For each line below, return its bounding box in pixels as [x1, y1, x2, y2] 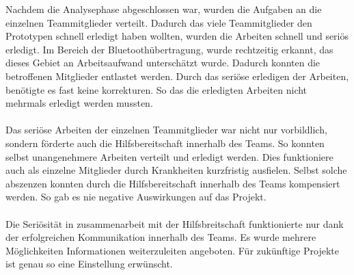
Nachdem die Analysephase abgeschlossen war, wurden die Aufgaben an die [5, 2, 322, 16]
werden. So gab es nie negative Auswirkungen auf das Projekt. [5, 189, 267, 204]
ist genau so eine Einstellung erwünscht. [5, 257, 173, 271]
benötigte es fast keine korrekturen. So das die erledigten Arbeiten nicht [5, 82, 308, 96]
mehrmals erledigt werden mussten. [5, 96, 153, 110]
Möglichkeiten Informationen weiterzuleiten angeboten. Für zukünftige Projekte [5, 243, 339, 257]
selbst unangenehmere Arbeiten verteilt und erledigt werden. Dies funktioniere [5, 149, 333, 163]
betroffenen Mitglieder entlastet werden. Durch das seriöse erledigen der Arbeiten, [5, 68, 349, 83]
